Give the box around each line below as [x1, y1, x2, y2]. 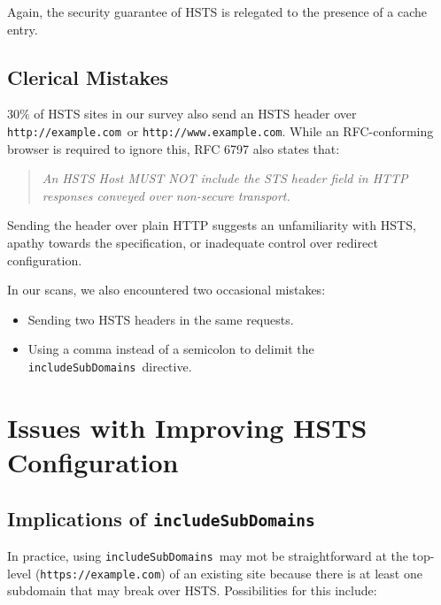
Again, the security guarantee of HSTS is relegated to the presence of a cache [7, 3, 427, 20]
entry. [7, 19, 38, 38]
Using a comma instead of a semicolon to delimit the [27, 340, 314, 358]
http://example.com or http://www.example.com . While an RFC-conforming [7, 121, 434, 140]
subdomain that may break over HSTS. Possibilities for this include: [7, 581, 377, 600]
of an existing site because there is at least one [169, 563, 422, 582]
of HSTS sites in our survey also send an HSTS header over [34, 104, 357, 123]
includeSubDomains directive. [27, 356, 192, 375]
